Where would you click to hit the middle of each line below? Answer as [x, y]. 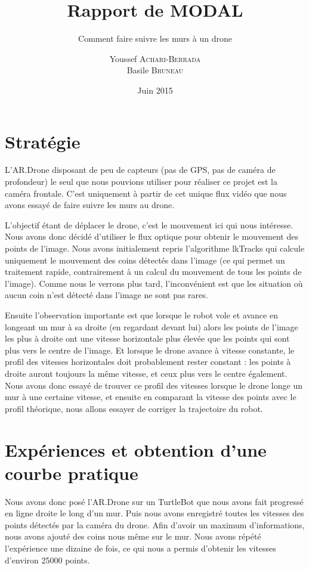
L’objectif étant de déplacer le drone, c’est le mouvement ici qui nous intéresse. [149, 224]
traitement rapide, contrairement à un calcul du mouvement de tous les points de [153, 272]
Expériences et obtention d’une [136, 449]
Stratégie [43, 141]
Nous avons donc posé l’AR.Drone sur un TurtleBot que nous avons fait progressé [154, 501]
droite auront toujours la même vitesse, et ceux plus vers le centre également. [146, 373]
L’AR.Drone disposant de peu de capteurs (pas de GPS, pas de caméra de [140, 170]
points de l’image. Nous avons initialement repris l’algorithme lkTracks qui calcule [155, 248]
